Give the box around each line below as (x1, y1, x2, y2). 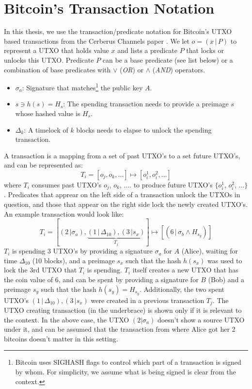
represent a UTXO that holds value (4, 45, 109, 55)
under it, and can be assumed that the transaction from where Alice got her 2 (4, 324, 236, 334)
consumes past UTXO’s (31, 179, 102, 189)
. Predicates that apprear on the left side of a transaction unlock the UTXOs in (4, 189, 240, 200)
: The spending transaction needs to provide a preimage (63, 99, 229, 109)
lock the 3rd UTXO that (4, 265, 77, 275)
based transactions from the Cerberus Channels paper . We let (4, 35, 189, 46)
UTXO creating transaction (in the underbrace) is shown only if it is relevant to (4, 304, 242, 315)
